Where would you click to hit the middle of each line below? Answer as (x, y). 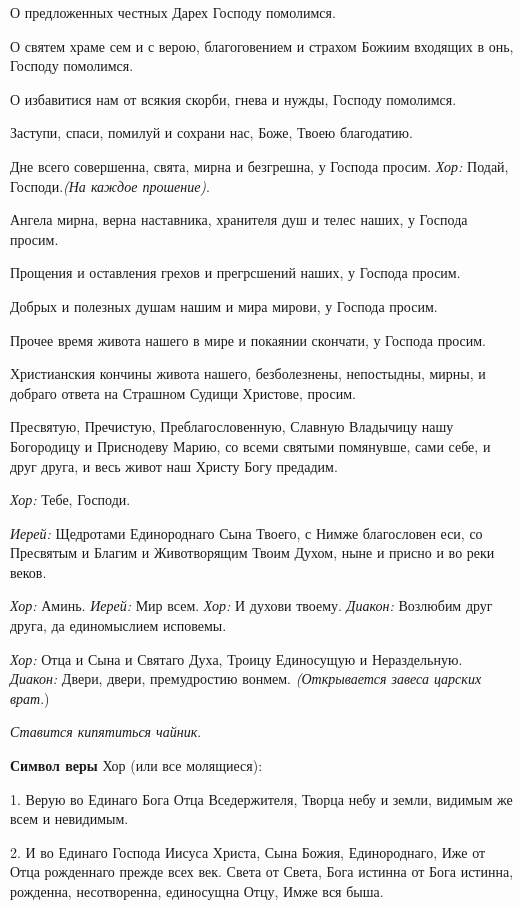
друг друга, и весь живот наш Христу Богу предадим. (174, 465)
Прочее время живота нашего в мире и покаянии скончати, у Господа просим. (248, 339)
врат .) (30, 697)
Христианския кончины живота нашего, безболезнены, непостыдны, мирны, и (248, 373)
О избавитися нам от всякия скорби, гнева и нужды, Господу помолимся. (233, 98)
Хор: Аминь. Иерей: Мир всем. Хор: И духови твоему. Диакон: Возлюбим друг (251, 605)
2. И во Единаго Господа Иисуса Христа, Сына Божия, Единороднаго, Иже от (248, 851)
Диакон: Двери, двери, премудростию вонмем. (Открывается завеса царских (246, 678)
